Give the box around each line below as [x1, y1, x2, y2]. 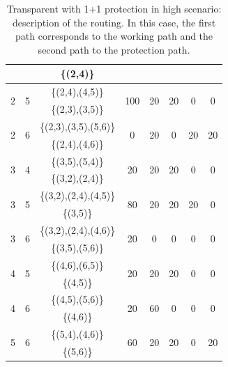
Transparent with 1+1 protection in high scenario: [6, 1, 222, 15]
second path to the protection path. [38, 42, 190, 56]
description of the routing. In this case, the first [12, 15, 216, 29]
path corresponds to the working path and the [15, 29, 213, 43]
